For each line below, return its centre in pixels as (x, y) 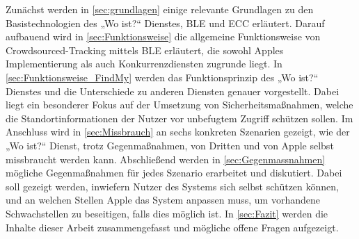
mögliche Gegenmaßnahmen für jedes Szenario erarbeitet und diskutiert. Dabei (174, 173)
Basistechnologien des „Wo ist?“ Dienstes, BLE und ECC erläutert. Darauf (165, 23)
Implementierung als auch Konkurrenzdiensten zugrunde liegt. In (144, 64)
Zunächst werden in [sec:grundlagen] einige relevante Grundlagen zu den (160, 9)
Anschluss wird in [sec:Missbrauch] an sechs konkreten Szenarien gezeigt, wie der (178, 132)
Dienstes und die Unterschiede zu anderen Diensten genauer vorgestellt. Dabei (173, 91)
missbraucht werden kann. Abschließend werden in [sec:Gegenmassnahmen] (166, 159)
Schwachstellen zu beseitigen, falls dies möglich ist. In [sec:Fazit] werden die (167, 213)
